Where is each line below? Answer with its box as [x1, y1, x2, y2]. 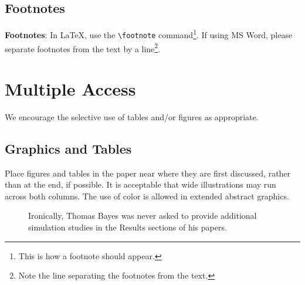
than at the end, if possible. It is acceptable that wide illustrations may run [5, 178, 276, 191]
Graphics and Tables [5, 139, 132, 157]
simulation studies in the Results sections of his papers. [28, 221, 227, 233]
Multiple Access [5, 76, 136, 100]
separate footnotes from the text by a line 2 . [5, 40, 161, 55]
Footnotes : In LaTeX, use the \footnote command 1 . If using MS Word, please [5, 27, 293, 40]
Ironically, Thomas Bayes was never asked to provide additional [28, 209, 257, 222]
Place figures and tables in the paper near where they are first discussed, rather [5, 167, 291, 179]
